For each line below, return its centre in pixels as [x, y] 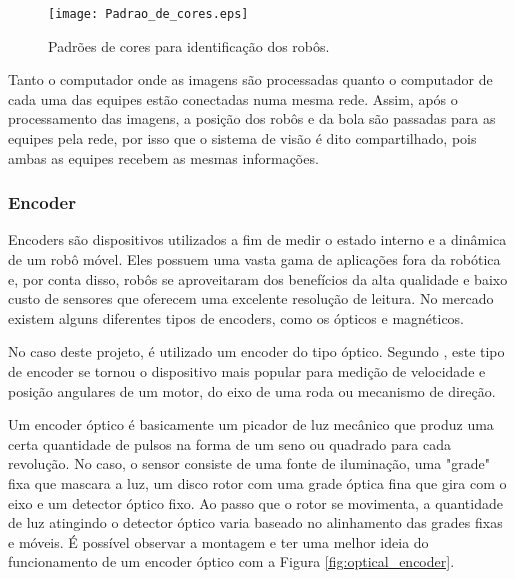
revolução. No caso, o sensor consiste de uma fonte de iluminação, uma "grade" [249, 463]
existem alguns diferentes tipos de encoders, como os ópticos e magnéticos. [236, 317]
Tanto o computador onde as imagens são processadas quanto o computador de [250, 79]
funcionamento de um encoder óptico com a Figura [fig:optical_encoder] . [231, 561]
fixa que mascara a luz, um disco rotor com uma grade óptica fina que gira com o [257, 482]
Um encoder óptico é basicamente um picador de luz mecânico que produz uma [251, 424]
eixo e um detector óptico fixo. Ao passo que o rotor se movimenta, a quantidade [255, 502]
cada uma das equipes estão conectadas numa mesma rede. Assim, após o [233, 98]
